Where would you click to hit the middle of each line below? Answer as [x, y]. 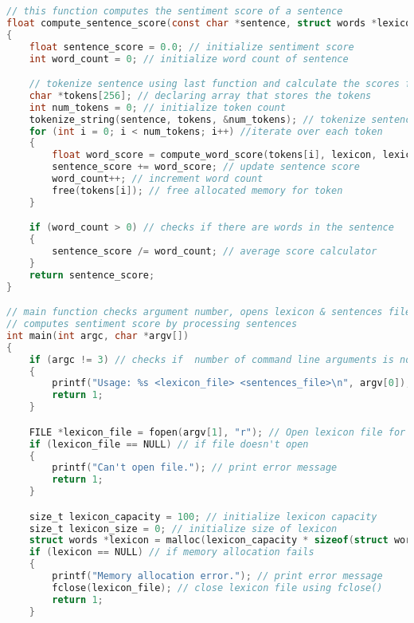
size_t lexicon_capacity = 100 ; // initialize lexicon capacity [203, 517]
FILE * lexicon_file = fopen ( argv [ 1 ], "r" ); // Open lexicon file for [217, 432]
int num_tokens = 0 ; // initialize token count [157, 107]
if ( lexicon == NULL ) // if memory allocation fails [172, 552]
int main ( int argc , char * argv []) [98, 335]
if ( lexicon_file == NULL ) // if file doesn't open [169, 444]
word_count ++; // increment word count [158, 179]
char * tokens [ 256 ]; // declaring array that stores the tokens [200, 95]
